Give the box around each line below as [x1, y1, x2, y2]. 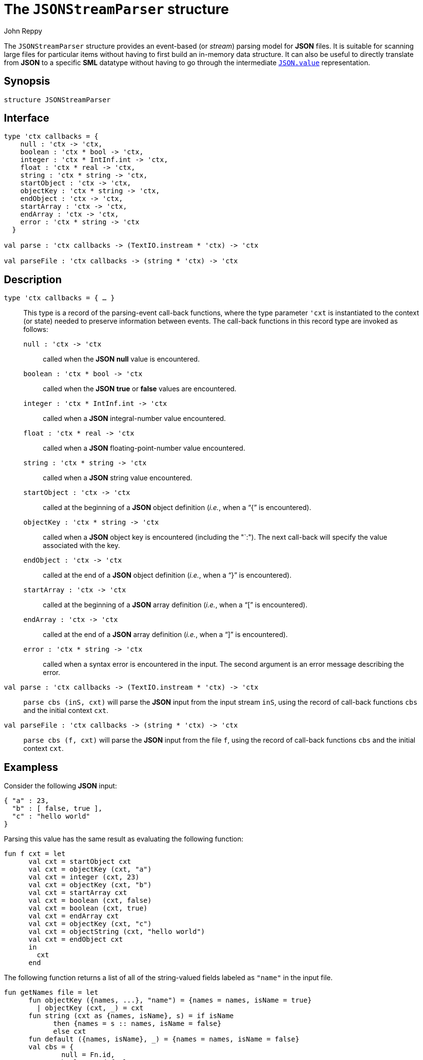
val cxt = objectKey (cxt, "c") [28, 920, 152, 928]
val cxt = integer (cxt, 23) [28, 873, 140, 881]
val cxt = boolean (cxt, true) [28, 904, 148, 913]
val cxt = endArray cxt [28, 912, 119, 920]
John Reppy [4, 26, 42, 35]
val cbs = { [28, 1043, 74, 1051]
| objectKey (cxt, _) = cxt [37, 1004, 144, 1012]
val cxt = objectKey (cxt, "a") [28, 865, 152, 874]
